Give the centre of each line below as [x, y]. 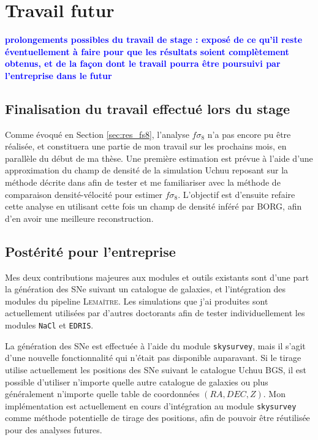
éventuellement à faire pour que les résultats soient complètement [147, 51]
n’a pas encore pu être [249, 134]
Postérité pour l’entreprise [90, 251]
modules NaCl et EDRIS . [49, 325]
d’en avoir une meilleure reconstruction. [79, 218]
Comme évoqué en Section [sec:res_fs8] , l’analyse [97, 134]
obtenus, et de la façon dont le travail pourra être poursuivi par [143, 63]
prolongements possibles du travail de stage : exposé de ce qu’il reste [154, 40]
